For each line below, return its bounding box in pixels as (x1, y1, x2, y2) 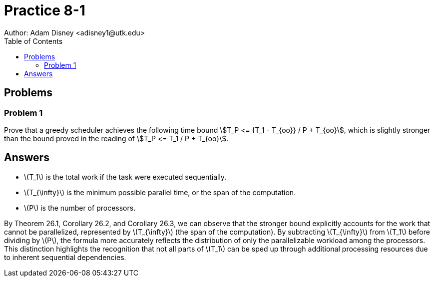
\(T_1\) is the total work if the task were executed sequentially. (24, 172, 227, 181)
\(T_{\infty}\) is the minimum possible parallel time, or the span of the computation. (24, 188, 296, 197)
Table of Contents (4, 36, 63, 45)
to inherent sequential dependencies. (4, 253, 126, 262)
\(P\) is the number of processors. (24, 203, 136, 212)
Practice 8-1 (4, 2, 85, 19)
